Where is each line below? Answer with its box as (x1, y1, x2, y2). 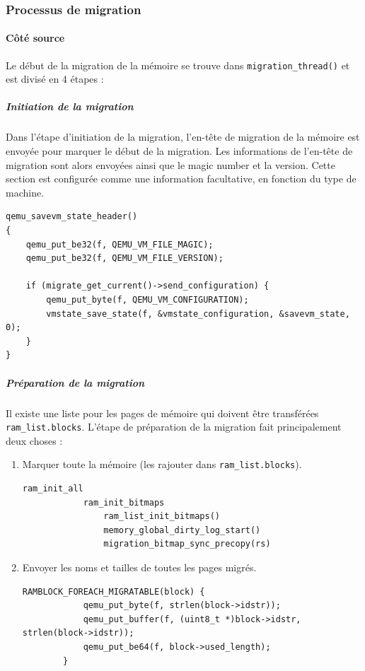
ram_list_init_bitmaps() (103, 511, 220, 522)
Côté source (6, 30, 65, 45)
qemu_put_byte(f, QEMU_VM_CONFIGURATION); (46, 294, 249, 305)
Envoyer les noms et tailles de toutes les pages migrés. (22, 559, 257, 574)
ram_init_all (22, 484, 83, 494)
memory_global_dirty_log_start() (103, 525, 261, 535)
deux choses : (6, 433, 63, 448)
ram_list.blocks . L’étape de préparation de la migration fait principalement (6, 419, 342, 434)
